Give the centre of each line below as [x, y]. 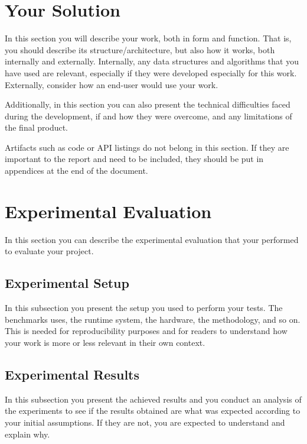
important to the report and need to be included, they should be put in [134, 159]
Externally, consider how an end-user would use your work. [112, 84]
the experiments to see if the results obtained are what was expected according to [153, 411]
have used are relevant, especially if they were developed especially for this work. [151, 72]
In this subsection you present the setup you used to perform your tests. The [144, 308]
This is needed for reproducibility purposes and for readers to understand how [146, 331]
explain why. [27, 434]
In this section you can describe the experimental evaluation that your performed [152, 239]
